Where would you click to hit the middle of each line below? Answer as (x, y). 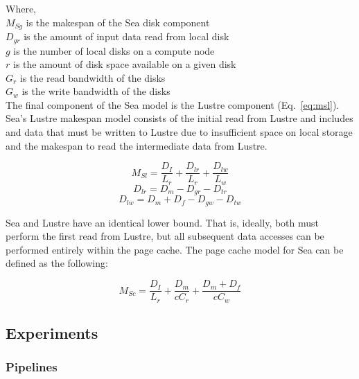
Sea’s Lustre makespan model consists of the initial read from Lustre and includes (179, 118)
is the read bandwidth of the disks (93, 77)
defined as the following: (57, 263)
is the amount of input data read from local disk (126, 36)
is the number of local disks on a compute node (114, 50)
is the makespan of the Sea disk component (118, 22)
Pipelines (32, 367)
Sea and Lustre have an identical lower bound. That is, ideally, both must (163, 222)
